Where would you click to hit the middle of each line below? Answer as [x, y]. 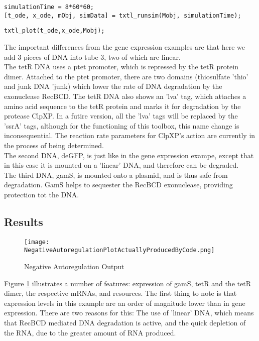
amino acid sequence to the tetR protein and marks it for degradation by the [122, 106]
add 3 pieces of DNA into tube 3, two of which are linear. [92, 56]
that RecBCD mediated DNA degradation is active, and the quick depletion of [125, 322]
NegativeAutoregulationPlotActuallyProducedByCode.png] [119, 250]
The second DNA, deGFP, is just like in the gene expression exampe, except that [129, 155]
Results [24, 221]
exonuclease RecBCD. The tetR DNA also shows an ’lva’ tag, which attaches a [125, 96]
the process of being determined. [54, 145]
